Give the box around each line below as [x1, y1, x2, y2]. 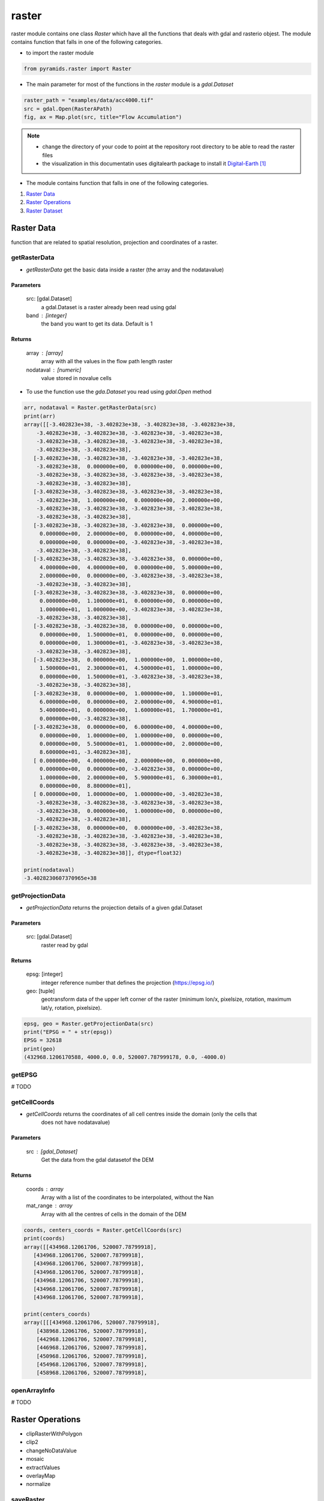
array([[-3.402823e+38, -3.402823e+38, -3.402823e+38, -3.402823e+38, [23, 421, 236, 428]
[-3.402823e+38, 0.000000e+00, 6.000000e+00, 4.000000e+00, [33, 723, 223, 731]
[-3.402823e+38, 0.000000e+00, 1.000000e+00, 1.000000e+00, [33, 656, 223, 663]
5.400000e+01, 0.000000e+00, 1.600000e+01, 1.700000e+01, [39, 707, 223, 714]
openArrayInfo [11, 1386, 55, 1394]
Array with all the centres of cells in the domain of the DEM [41, 1210, 187, 1218]
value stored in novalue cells [41, 374, 112, 381]
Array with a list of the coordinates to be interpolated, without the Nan [41, 1194, 214, 1201]
